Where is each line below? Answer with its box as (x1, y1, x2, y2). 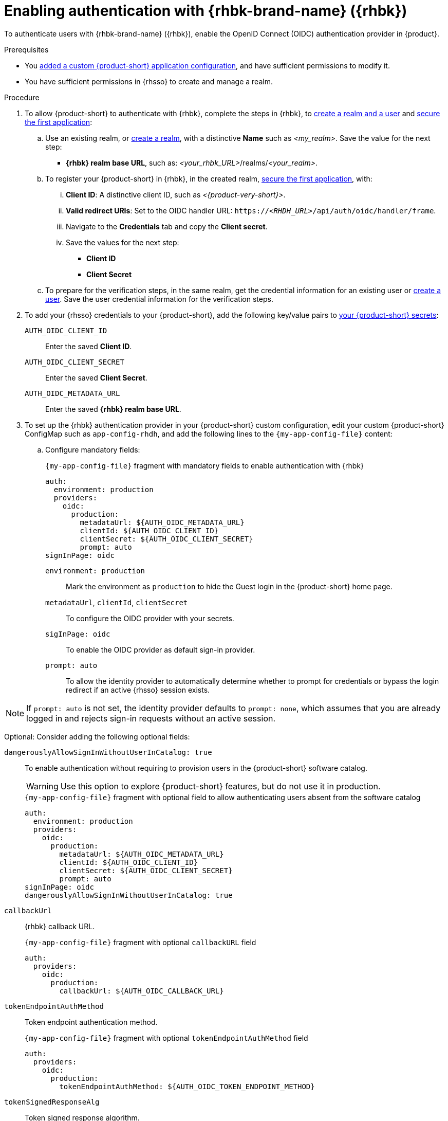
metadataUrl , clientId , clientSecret (45, 598, 188, 607)
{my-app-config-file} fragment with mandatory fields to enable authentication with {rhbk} (45, 461, 364, 470)
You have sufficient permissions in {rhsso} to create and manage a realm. (25, 77, 273, 86)
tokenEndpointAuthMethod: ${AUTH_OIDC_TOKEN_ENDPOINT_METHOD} (59, 1082, 315, 1091)
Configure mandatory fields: (45, 445, 140, 454)
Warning (26, 781, 59, 791)
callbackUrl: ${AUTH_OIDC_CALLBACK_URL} (59, 986, 224, 995)
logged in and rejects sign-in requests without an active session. (26, 713, 276, 724)
